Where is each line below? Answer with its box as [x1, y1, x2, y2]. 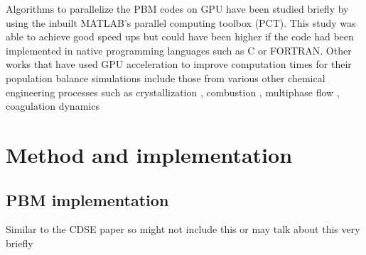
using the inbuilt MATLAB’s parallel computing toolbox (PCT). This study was [6, 15, 356, 30]
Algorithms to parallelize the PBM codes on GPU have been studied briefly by [6, 1, 349, 16]
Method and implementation [6, 140, 293, 169]
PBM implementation [6, 188, 169, 210]
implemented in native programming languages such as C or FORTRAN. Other [6, 42, 352, 57]
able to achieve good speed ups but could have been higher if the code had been [6, 29, 354, 44]
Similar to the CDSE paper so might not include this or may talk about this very [6, 222, 360, 237]
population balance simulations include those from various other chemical [6, 70, 325, 85]
